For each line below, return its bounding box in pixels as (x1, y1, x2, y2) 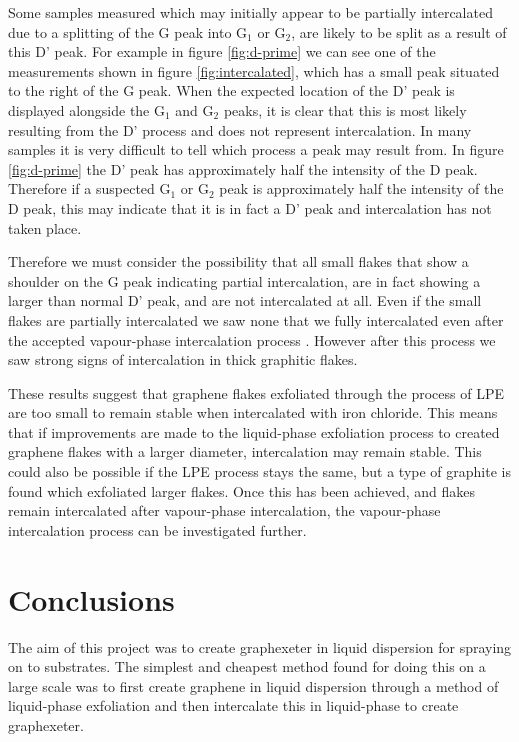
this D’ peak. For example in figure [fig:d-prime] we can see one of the (8, 41, 436, 62)
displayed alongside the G (8, 99, 165, 120)
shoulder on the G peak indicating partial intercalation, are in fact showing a (8, 270, 481, 291)
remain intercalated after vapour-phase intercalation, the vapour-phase (8, 500, 441, 521)
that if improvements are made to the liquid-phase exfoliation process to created (8, 421, 500, 442)
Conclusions (8, 578, 175, 619)
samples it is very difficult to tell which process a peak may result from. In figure (8, 139, 504, 160)
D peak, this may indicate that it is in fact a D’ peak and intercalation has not (8, 197, 492, 218)
